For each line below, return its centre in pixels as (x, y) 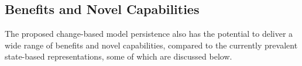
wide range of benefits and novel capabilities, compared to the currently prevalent (151, 45)
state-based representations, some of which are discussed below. (119, 56)
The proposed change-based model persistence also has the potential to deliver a (149, 34)
